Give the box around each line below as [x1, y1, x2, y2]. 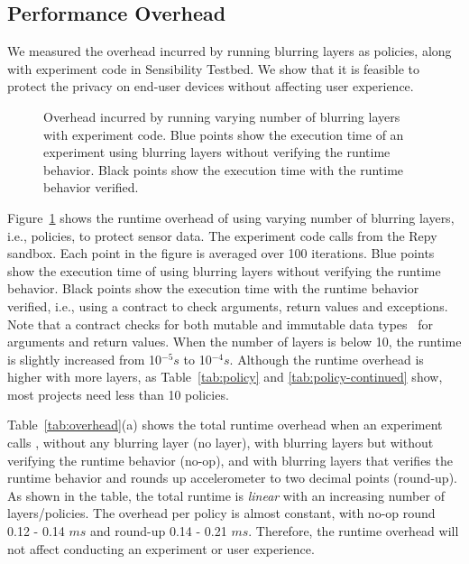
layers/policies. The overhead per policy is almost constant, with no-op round [7, 504, 436, 522]
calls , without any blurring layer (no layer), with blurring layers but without [7, 433, 434, 452]
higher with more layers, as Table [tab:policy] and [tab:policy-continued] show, [7, 367, 443, 386]
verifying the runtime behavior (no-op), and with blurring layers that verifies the [7, 450, 453, 469]
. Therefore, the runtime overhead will [248, 522, 459, 541]
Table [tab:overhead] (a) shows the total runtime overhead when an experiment [7, 415, 443, 434]
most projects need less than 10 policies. [7, 384, 229, 403]
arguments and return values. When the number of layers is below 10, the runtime [7, 332, 462, 351]
